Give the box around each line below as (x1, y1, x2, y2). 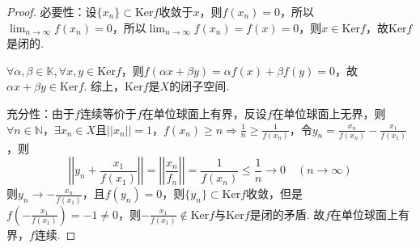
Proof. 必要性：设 (6, 3, 97, 19)
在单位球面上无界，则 (272, 104, 386, 121)
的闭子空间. (169, 78, 230, 95)
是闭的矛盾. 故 (249, 205, 325, 222)
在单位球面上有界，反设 (142, 104, 267, 121)
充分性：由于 (6, 104, 74, 121)
